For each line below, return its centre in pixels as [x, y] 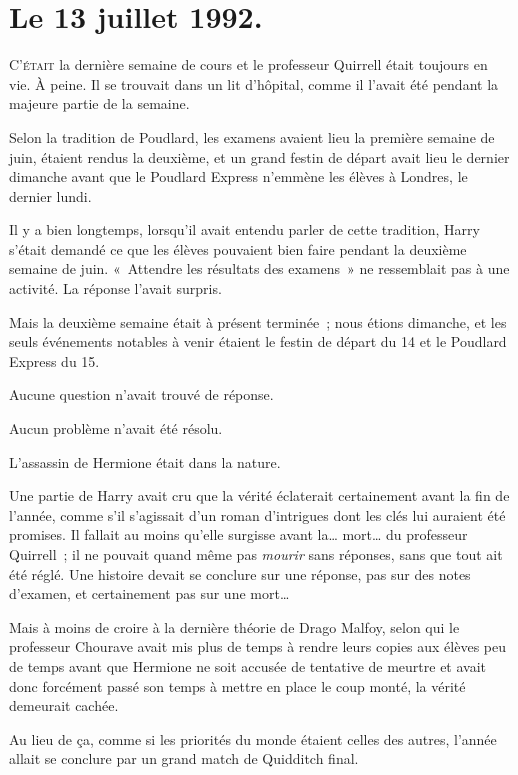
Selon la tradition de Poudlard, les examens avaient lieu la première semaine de [252, 136]
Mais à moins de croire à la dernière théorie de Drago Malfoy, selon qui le [234, 626]
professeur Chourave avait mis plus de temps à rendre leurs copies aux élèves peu [258, 646]
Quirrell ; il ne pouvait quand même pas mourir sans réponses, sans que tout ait [256, 554]
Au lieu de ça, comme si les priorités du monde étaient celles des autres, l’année [253, 738]
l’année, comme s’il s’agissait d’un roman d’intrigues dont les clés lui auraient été [257, 514]
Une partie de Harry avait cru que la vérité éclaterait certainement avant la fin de [259, 495]
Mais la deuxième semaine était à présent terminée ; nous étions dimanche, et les [258, 321]
